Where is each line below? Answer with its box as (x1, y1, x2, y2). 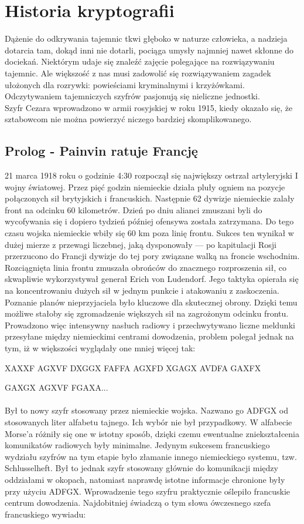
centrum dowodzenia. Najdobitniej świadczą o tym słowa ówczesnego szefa (5, 496, 271, 509)
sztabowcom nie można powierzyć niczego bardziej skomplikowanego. (5, 113, 252, 125)
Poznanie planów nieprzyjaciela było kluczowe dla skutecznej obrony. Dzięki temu (5, 295, 298, 308)
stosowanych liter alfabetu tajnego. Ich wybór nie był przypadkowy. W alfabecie (5, 415, 292, 428)
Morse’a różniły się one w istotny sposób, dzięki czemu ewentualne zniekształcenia (5, 427, 299, 439)
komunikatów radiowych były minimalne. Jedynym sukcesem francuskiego (5, 439, 270, 451)
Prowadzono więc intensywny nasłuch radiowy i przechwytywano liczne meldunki (5, 318, 295, 331)
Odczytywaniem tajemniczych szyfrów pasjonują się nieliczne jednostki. (5, 90, 260, 102)
